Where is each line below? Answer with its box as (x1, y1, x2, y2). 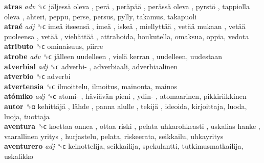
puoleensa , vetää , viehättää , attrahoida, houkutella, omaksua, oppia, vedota (4, 31, 249, 41)
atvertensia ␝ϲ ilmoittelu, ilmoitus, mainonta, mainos (4, 80, 178, 91)
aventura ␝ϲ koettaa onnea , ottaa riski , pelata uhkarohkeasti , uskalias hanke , (4, 121, 260, 131)
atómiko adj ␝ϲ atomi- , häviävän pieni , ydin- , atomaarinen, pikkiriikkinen (4, 91, 247, 101)
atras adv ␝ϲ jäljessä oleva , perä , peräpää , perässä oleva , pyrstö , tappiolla (4, 1, 250, 11)
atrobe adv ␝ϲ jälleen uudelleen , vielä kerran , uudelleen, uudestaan (4, 50, 223, 61)
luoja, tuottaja (4, 111, 50, 121)
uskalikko (4, 150, 33, 161)
